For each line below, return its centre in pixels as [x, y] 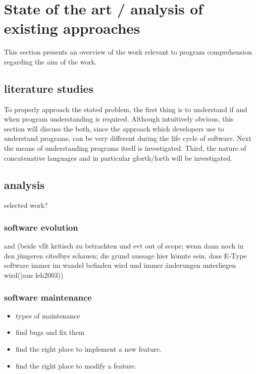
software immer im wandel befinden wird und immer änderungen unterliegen [120, 265]
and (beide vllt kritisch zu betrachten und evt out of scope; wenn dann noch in [124, 246]
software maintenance [48, 297]
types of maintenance [48, 315]
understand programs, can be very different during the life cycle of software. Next [128, 138]
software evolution [41, 227]
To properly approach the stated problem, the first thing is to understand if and [126, 109]
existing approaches [72, 28]
